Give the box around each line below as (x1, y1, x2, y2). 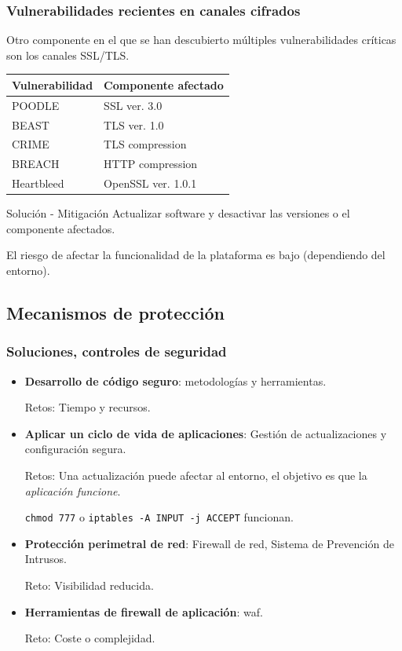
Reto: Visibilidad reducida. (24, 577, 154, 593)
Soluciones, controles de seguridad (6, 342, 227, 361)
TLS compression (104, 136, 187, 152)
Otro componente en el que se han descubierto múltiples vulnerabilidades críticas (6, 31, 397, 48)
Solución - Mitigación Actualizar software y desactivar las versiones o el (6, 205, 350, 221)
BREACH (12, 155, 60, 172)
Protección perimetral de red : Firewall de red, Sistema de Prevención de (24, 535, 394, 551)
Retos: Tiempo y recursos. (24, 399, 151, 415)
